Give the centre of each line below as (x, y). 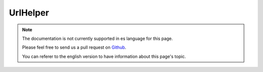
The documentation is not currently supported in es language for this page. (97, 38)
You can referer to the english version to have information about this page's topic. (104, 56)
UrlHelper (29, 13)
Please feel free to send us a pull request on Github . (74, 47)
